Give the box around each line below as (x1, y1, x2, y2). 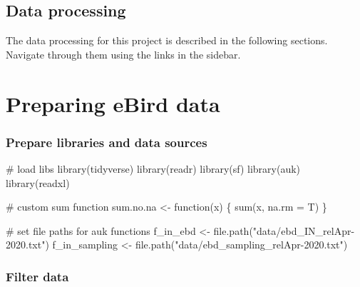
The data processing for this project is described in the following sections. (6, 33, 328, 48)
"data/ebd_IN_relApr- (252, 223, 355, 238)
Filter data (6, 267, 69, 285)
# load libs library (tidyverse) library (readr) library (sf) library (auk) (6, 161, 301, 176)
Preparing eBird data (6, 89, 220, 118)
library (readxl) (6, 175, 70, 190)
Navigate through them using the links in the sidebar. (6, 46, 241, 61)
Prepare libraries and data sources (6, 133, 207, 151)
